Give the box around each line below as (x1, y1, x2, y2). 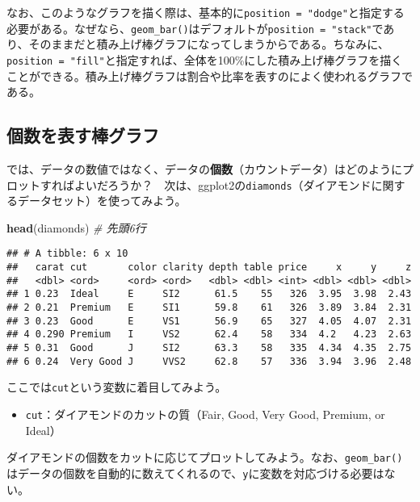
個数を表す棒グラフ (6, 123, 159, 148)
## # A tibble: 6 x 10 (6, 248, 128, 260)
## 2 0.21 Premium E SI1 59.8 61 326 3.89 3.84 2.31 (6, 302, 412, 314)
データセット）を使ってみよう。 (17, 192, 187, 209)
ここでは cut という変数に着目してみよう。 (6, 379, 227, 395)
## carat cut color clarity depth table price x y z (6, 261, 412, 274)
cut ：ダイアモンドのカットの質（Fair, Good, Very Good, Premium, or (25, 405, 385, 422)
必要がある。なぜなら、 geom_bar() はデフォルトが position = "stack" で (6, 19, 384, 36)
